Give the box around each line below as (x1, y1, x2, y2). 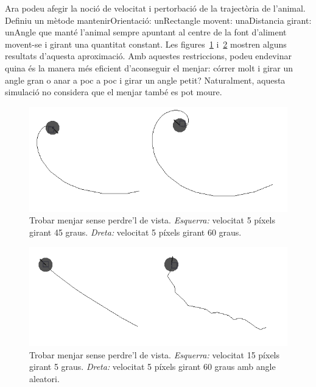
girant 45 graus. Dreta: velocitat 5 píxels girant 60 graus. (29, 226, 242, 239)
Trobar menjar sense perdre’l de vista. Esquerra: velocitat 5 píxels (29, 214, 276, 226)
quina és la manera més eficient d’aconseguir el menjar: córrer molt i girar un (5, 61, 293, 74)
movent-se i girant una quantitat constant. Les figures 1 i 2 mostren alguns (5, 37, 287, 50)
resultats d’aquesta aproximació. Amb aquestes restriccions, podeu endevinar (5, 49, 292, 62)
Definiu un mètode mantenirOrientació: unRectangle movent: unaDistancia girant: (5, 13, 312, 26)
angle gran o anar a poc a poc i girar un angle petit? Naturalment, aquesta (5, 73, 286, 86)
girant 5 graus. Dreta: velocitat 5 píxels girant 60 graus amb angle (29, 360, 276, 373)
